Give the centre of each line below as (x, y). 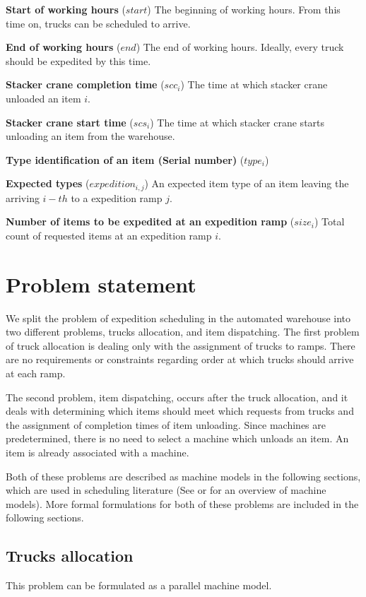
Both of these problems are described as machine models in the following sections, (183, 476)
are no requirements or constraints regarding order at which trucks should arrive (180, 359)
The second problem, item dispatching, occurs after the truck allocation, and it (177, 397)
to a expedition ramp (117, 197)
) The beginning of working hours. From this (244, 9)
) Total (329, 221)
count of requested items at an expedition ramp (109, 235)
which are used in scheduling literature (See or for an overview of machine (166, 490)
